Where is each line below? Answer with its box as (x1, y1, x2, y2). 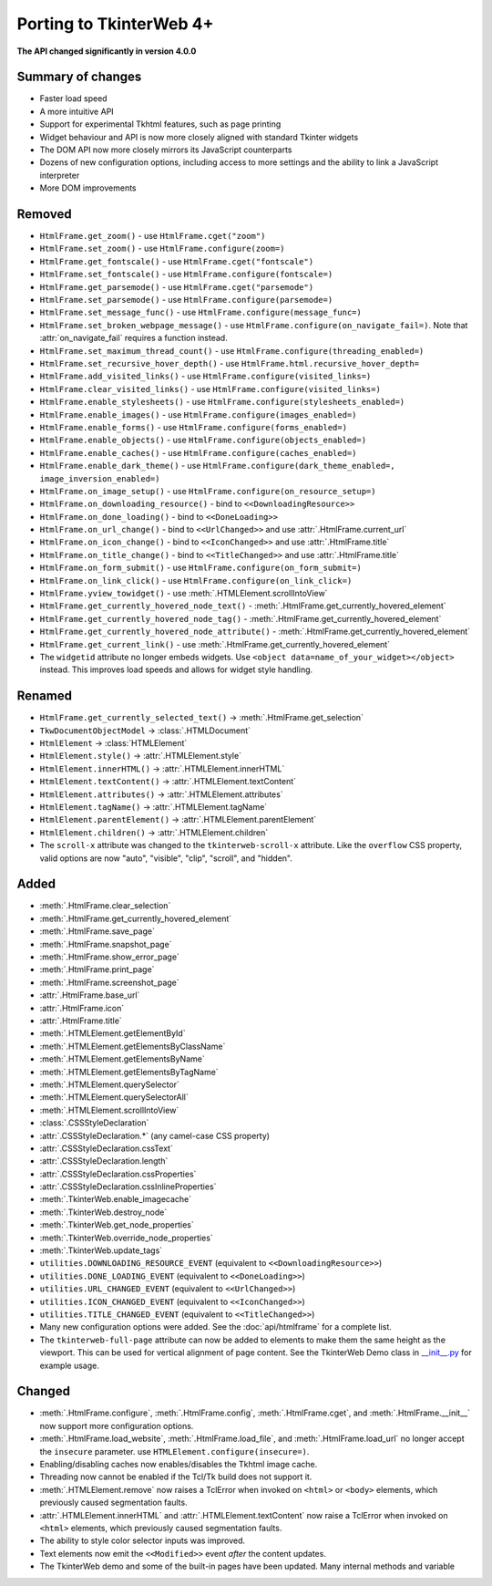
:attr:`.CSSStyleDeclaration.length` (39, 1156, 169, 1166)
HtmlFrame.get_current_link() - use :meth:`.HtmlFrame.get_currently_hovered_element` (39, 638, 391, 649)
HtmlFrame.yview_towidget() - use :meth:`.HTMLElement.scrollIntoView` (39, 588, 328, 599)
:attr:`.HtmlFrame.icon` (39, 1002, 125, 1013)
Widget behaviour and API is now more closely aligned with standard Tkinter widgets (39, 131, 359, 142)
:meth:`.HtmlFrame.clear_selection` (39, 900, 171, 911)
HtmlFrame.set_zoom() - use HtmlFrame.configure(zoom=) (39, 243, 285, 254)
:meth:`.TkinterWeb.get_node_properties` (39, 1219, 195, 1230)
